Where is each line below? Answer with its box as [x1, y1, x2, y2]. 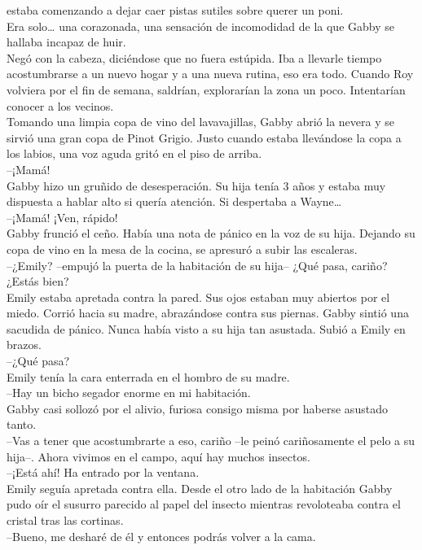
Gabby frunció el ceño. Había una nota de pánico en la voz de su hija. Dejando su [7, 225, 415, 242]
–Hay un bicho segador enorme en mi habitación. [7, 384, 251, 401]
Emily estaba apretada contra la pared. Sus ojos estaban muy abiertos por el [7, 288, 390, 305]
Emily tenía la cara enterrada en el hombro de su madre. [7, 368, 290, 385]
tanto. [7, 416, 37, 433]
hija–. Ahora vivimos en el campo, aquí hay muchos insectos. [7, 447, 310, 465]
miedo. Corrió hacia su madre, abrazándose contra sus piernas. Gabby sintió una [7, 304, 409, 321]
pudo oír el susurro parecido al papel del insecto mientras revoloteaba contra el [7, 495, 401, 513]
